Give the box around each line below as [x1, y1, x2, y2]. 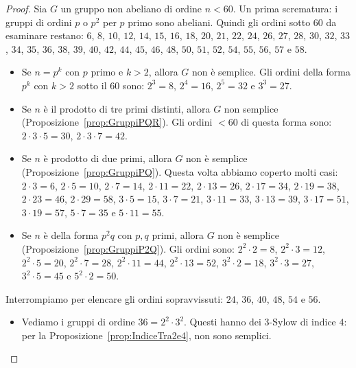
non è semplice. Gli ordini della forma [192, 65, 351, 79]
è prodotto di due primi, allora [43, 151, 172, 165]
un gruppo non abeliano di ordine [60, 1, 202, 15]
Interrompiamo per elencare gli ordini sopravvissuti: [5, 291, 224, 306]
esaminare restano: [5, 28, 84, 43]
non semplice [224, 101, 278, 115]
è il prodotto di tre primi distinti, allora [43, 101, 211, 115]
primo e [91, 65, 123, 79]
